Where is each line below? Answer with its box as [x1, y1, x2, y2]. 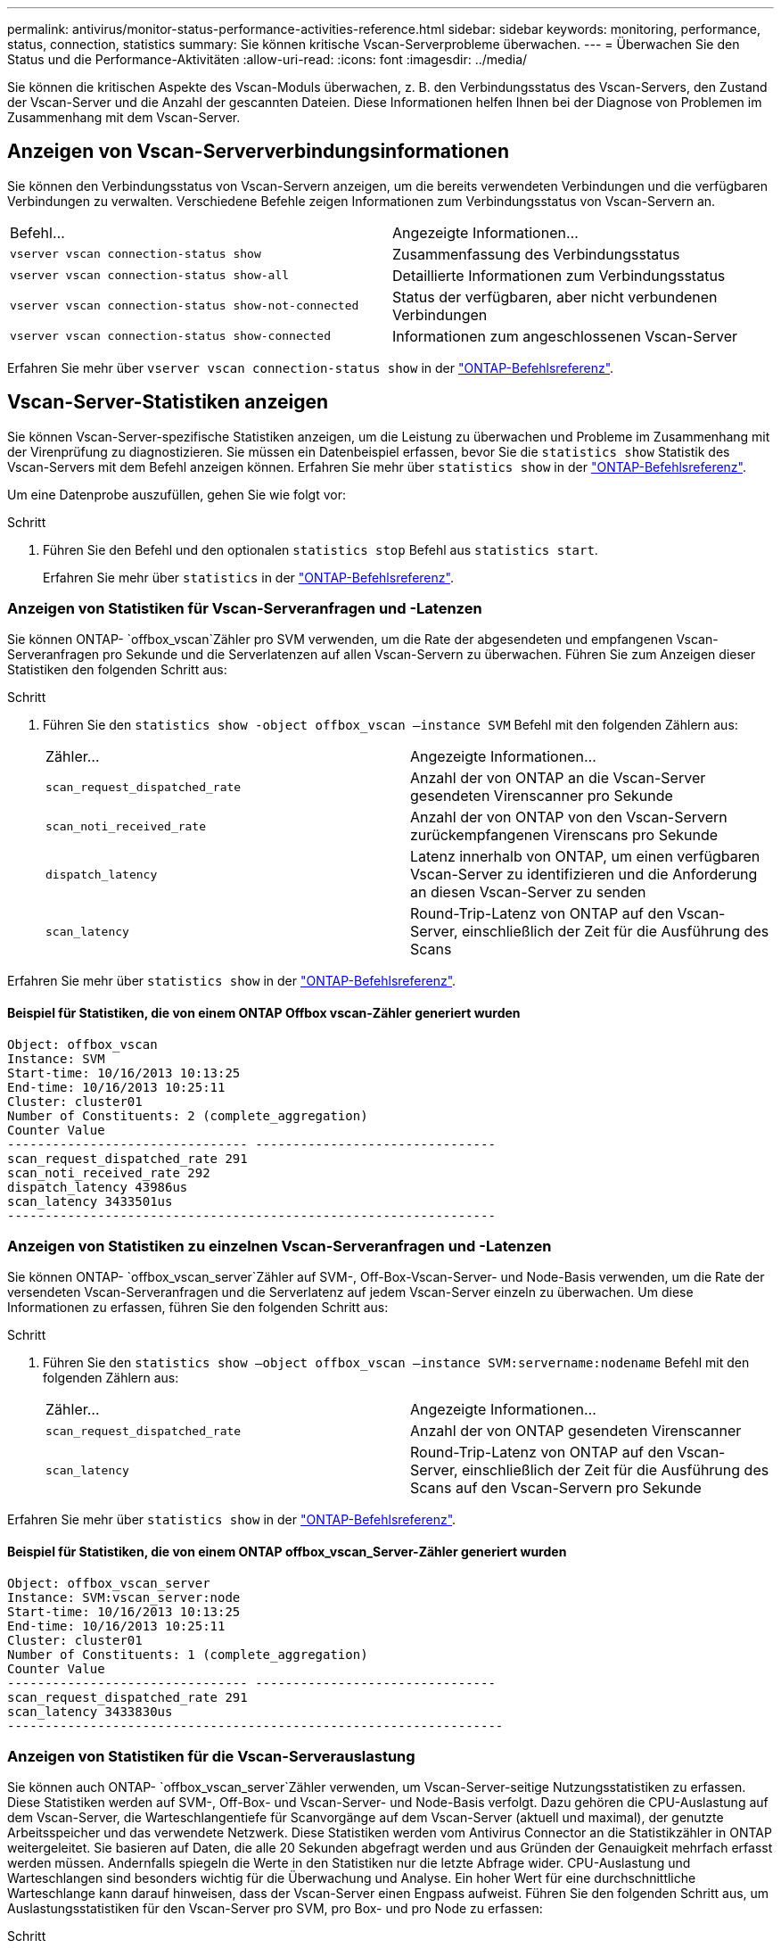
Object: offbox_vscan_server [7, 1575, 210, 1590]
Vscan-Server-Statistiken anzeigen [7, 391, 329, 414]
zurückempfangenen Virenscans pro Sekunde [410, 826, 719, 845]
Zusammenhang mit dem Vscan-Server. [7, 110, 241, 125]
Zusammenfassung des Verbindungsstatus [392, 244, 680, 263]
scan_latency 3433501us [7, 1193, 173, 1209]
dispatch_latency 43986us [7, 1179, 188, 1194]
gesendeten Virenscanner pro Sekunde [410, 787, 673, 805]
